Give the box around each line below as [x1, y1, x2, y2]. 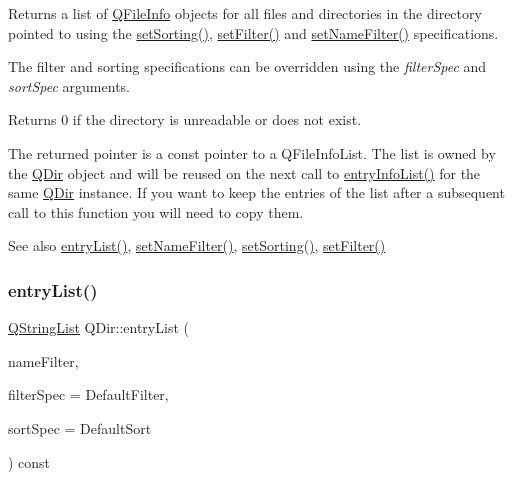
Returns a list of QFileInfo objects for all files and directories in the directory [8, 3, 482, 23]
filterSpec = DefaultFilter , [8, 384, 169, 405]
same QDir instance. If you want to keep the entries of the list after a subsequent [8, 182, 505, 203]
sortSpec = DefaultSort [8, 417, 152, 438]
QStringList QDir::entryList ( [8, 317, 189, 338]
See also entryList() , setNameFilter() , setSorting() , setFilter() [8, 235, 386, 256]
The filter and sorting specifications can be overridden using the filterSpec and [8, 56, 487, 77]
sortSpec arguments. [8, 75, 130, 96]
